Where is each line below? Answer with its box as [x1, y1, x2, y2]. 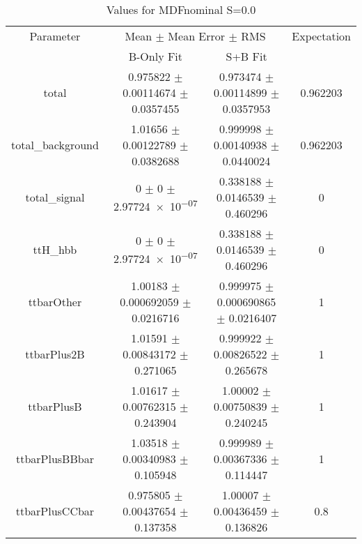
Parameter [29, 28, 81, 44]
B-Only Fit [128, 48, 183, 64]
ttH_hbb [33, 241, 77, 257]
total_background [11, 137, 99, 153]
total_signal [25, 189, 85, 205]
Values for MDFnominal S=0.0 [106, 1, 256, 17]
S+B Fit [226, 48, 267, 64]
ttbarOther [28, 294, 82, 310]
